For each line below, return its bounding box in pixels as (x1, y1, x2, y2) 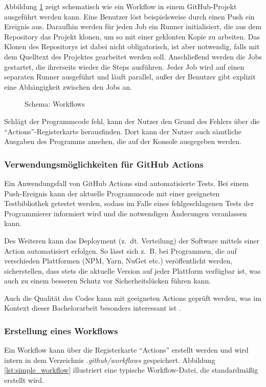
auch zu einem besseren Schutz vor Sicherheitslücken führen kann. (4, 275, 211, 286)
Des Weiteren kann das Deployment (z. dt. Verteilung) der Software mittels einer (4, 235, 259, 246)
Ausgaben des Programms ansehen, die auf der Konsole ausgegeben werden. (4, 136, 241, 147)
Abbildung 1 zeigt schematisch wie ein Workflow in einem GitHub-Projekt (4, 1, 237, 11)
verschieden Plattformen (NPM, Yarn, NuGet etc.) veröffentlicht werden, (4, 255, 233, 266)
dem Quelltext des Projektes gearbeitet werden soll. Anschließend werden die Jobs (4, 51, 262, 62)
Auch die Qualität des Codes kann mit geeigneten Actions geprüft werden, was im (4, 292, 261, 303)
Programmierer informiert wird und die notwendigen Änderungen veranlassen (4, 208, 247, 218)
